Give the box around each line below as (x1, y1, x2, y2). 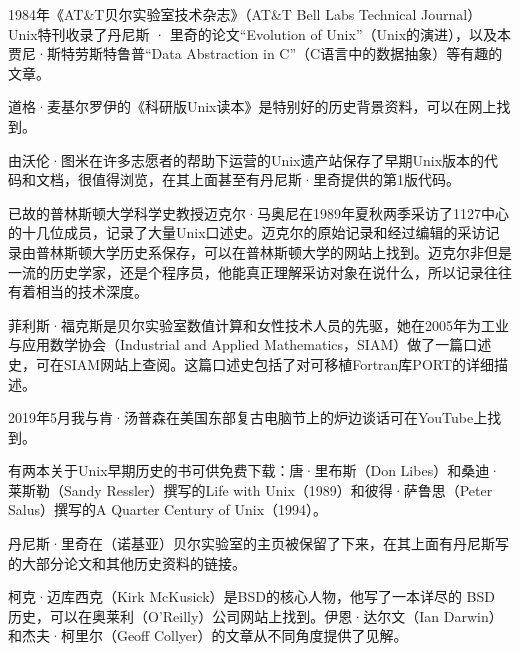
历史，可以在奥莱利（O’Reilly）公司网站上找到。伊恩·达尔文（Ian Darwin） (8, 605, 503, 626)
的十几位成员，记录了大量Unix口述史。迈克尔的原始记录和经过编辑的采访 (8, 222, 486, 243)
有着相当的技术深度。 (8, 281, 148, 302)
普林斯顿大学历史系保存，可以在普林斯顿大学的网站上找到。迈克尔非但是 (35, 241, 512, 262)
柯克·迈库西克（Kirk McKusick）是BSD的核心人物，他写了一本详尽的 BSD (8, 586, 496, 607)
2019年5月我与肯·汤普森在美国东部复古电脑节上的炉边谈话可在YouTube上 (8, 407, 488, 428)
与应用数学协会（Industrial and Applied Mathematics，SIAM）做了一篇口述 (8, 334, 492, 355)
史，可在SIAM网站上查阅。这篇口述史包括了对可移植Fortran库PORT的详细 (8, 353, 495, 374)
